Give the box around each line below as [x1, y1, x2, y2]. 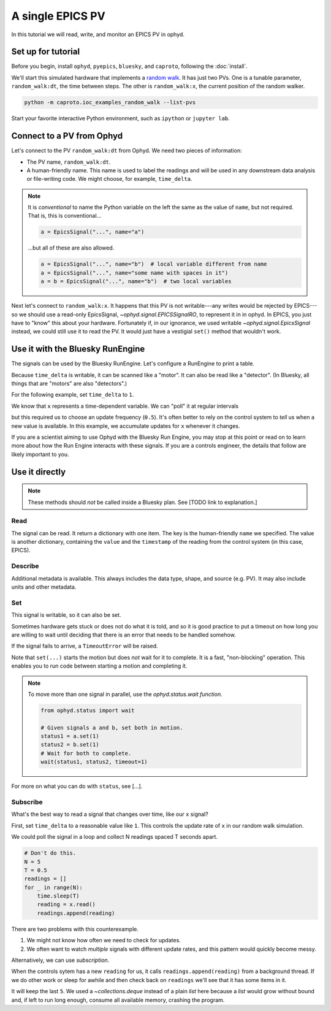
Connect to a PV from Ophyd [11, 131, 123, 141]
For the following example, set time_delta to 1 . [11, 391, 134, 399]
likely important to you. [11, 451, 70, 458]
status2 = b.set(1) [40, 741, 99, 748]
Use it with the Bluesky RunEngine [11, 344, 145, 354]
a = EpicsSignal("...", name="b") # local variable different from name [40, 261, 267, 268]
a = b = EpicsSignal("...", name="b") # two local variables [40, 278, 232, 285]
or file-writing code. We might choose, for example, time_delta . [26, 175, 192, 183]
